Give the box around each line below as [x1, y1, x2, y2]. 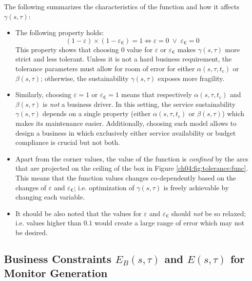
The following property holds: [15, 27, 104, 38]
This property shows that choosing [15, 44, 119, 54]
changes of [15, 182, 46, 192]
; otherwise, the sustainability [40, 73, 129, 83]
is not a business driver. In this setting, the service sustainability [42, 99, 236, 109]
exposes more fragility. [157, 73, 225, 83]
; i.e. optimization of [74, 182, 135, 192]
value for [127, 44, 153, 54]
